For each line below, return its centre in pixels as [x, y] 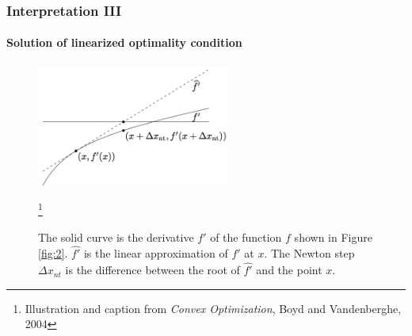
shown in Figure [333, 237]
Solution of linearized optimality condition [124, 42]
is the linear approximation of [156, 253]
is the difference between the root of [153, 270]
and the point [289, 270]
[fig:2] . [53, 253]
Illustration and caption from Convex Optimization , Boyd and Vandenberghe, [213, 308]
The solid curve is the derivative [116, 237]
